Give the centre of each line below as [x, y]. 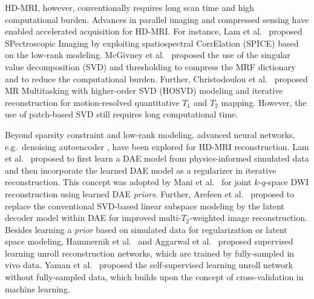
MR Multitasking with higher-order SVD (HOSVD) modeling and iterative [144, 90]
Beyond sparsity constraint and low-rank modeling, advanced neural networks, [150, 134]
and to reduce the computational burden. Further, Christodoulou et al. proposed [156, 78]
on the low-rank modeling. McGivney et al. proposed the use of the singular [148, 55]
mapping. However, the [264, 102]
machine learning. [38, 288]
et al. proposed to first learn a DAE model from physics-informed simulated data [157, 158]
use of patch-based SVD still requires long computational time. [122, 114]
